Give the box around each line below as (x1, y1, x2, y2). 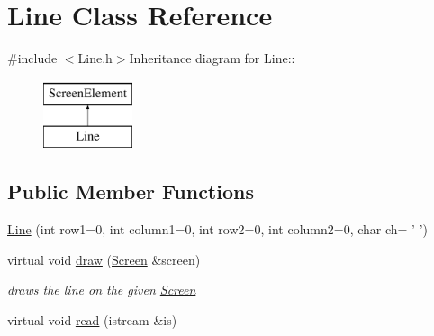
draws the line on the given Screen (7, 280, 196, 299)
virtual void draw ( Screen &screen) (7, 250, 201, 268)
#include (7, 49, 58, 68)
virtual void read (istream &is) (7, 310, 177, 329)
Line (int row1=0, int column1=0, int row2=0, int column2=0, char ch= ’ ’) (7, 220, 429, 239)
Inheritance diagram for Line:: (129, 49, 295, 68)
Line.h (77, 49, 113, 68)
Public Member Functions (7, 177, 254, 205)
